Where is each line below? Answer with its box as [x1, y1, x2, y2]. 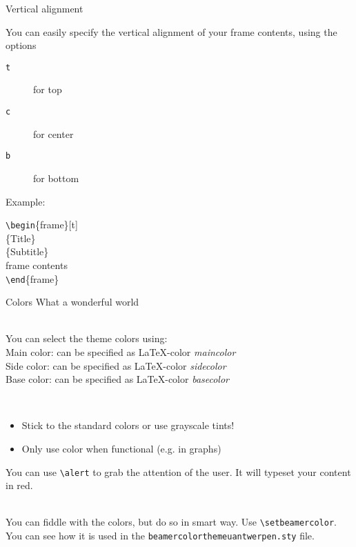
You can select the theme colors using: [6, 331, 168, 346]
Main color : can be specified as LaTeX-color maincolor [6, 345, 236, 359]
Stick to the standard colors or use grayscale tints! [21, 418, 235, 432]
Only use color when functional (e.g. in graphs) [21, 441, 221, 455]
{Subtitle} [6, 244, 49, 259]
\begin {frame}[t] [6, 217, 78, 232]
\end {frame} [6, 271, 59, 286]
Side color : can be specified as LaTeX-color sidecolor [6, 358, 226, 372]
